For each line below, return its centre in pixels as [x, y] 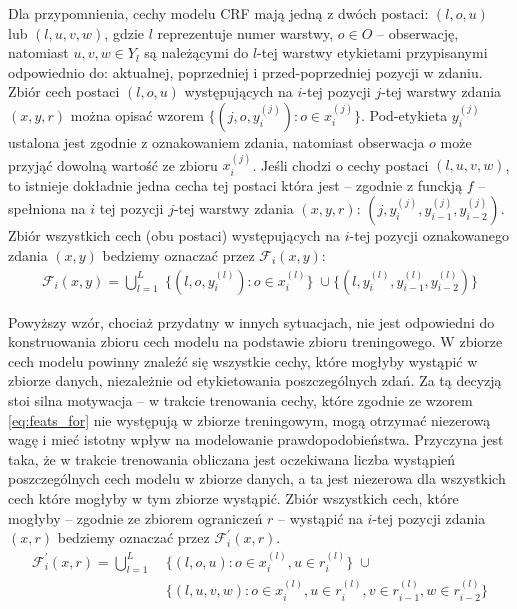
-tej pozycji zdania [429, 517]
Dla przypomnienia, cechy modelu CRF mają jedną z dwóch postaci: [218, 13]
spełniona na [47, 208]
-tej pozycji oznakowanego [429, 235]
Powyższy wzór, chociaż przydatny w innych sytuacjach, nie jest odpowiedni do [251, 321]
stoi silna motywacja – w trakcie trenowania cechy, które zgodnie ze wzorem [240, 399]
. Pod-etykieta [404, 114]
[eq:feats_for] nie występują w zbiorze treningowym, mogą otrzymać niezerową [249, 419]
